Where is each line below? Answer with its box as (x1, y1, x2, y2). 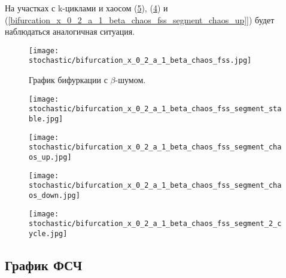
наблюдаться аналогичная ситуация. (5, 25, 135, 38)
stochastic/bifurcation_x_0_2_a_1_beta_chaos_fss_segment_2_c (29, 219, 282, 228)
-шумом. (115, 74, 146, 86)
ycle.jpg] (29, 229, 68, 238)
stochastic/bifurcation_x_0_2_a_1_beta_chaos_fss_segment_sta (29, 105, 282, 114)
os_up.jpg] (29, 152, 72, 161)
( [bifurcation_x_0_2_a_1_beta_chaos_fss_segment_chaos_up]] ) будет (5, 13, 275, 26)
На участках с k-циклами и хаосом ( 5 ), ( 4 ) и (5, 2, 168, 14)
